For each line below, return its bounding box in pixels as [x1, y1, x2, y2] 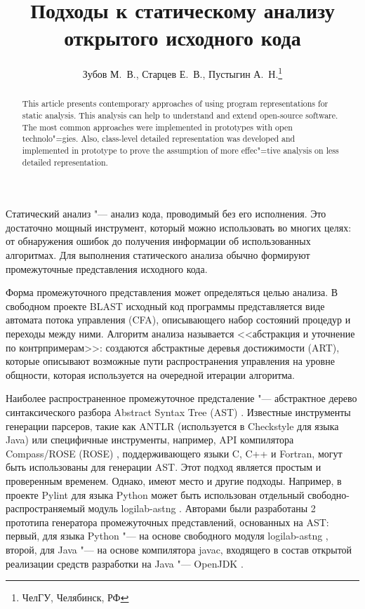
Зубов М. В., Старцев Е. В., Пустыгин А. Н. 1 [82, 65, 283, 81]
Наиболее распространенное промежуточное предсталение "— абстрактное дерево [6, 391, 357, 406]
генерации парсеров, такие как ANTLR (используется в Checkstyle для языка [6, 418, 339, 433]
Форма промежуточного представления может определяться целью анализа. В [6, 285, 338, 300]
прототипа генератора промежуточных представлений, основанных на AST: [6, 514, 329, 529]
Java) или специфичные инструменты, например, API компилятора [6, 432, 294, 447]
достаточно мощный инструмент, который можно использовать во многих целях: [6, 220, 352, 234]
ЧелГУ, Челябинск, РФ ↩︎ [22, 590, 129, 605]
